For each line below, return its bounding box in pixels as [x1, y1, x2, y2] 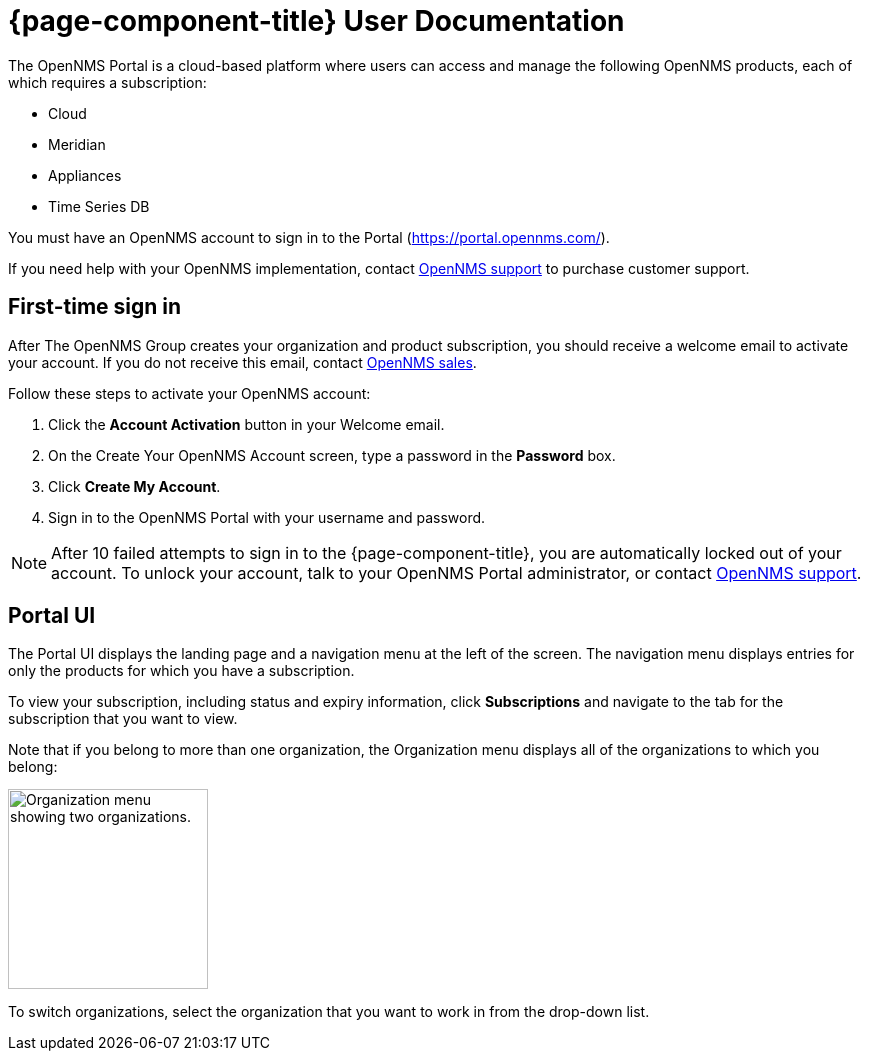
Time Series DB [48, 197, 150, 215]
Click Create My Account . [48, 477, 221, 495]
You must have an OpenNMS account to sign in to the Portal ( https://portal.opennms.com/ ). [8, 228, 610, 246]
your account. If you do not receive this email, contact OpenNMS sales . [8, 353, 477, 371]
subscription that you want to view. [8, 710, 238, 728]
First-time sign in [8, 294, 182, 320]
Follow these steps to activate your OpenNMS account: [8, 384, 371, 402]
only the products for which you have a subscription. [8, 662, 355, 680]
